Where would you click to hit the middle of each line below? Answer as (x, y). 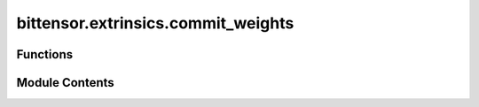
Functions (45, 54)
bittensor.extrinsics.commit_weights (155, 23)
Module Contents (65, 83)
